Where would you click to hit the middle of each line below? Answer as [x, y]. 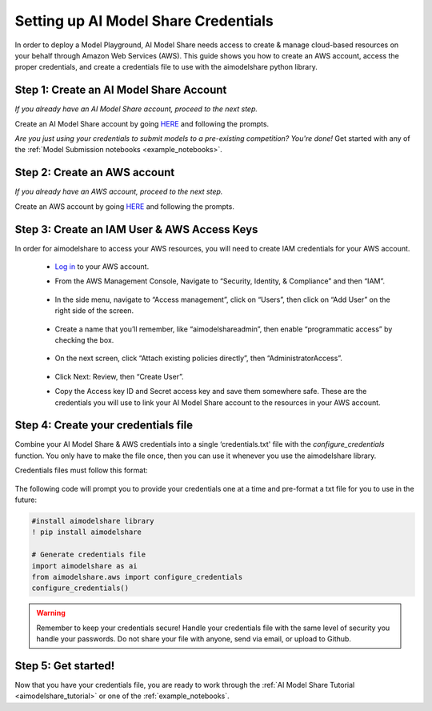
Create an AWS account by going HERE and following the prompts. [125, 206]
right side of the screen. [94, 311]
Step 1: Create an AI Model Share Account [121, 90]
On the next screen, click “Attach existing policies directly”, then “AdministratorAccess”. [199, 358]
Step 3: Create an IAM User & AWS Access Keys [136, 229]
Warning [51, 613]
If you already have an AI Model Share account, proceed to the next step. [136, 109]
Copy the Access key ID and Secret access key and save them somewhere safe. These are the [211, 392]
